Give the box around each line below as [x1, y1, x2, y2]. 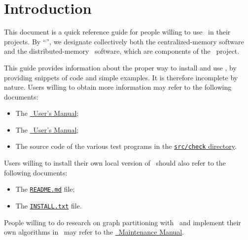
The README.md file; [15, 184, 75, 194]
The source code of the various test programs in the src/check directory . [15, 141, 237, 151]
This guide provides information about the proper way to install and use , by [4, 62, 237, 72]
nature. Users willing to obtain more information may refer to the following [4, 82, 232, 92]
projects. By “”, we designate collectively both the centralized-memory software [4, 36, 244, 46]
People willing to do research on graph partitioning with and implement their [4, 217, 241, 227]
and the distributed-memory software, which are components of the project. [4, 46, 240, 56]
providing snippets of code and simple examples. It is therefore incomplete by [4, 72, 238, 82]
